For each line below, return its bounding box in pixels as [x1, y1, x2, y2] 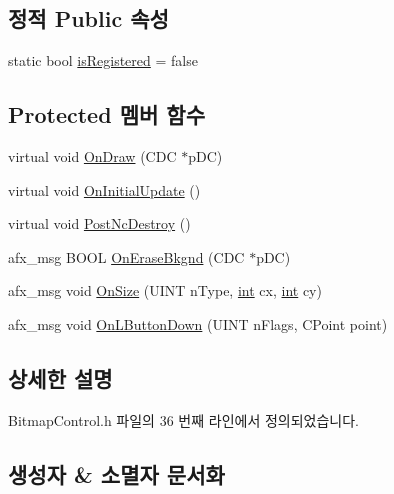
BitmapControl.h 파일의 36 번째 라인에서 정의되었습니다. [8, 409, 359, 430]
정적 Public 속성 [8, 3, 169, 34]
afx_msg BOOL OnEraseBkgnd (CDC [8, 246, 245, 267]
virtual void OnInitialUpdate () [8, 179, 201, 200]
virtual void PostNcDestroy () [8, 213, 191, 234]
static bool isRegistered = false [8, 50, 198, 71]
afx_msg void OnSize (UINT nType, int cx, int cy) [8, 280, 322, 301]
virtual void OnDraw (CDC [8, 146, 177, 166]
